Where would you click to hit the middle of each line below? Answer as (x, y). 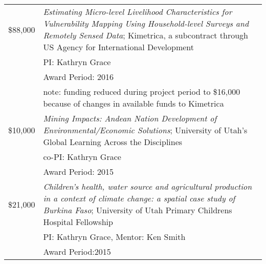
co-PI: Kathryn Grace (82, 157)
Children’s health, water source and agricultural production (148, 186)
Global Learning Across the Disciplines (113, 142)
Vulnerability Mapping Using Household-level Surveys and (146, 23)
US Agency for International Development (118, 47)
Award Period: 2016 (79, 77)
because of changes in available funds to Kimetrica (134, 103)
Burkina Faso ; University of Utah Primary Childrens (138, 210)
